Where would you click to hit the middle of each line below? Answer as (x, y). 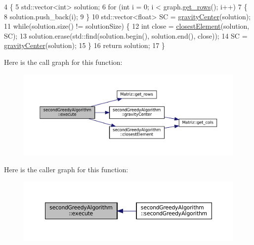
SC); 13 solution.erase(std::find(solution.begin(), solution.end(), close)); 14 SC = (126, 35)
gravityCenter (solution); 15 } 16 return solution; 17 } (85, 45)
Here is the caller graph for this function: (66, 169)
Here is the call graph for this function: (63, 62)
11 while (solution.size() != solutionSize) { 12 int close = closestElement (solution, (127, 26)
